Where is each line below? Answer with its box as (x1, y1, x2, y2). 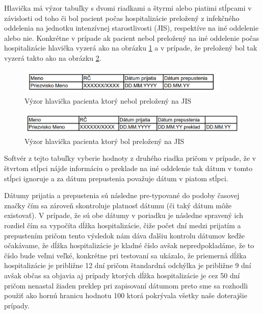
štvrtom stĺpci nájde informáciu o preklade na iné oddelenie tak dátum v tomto (4, 162, 253, 173)
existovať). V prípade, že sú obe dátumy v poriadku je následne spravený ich (4, 210, 244, 221)
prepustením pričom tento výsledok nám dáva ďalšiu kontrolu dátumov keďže (4, 230, 245, 240)
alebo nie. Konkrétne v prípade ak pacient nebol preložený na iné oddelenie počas (4, 32, 259, 43)
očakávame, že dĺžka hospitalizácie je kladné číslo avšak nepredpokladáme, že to (4, 240, 254, 251)
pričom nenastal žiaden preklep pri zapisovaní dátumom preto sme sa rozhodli (4, 280, 248, 291)
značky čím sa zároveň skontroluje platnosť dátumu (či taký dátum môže (4, 200, 232, 210)
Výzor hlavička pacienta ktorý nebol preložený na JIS (24, 95, 192, 106)
